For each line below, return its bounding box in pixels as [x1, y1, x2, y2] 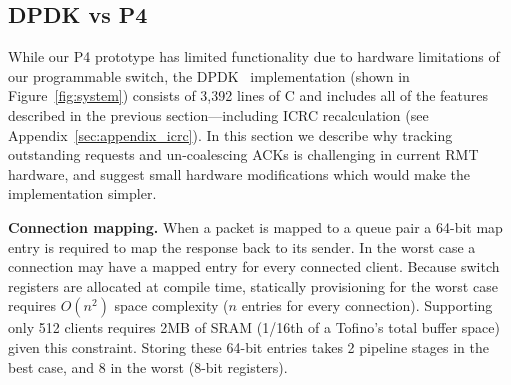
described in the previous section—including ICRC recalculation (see [8, 104, 429, 125]
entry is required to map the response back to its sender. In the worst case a [8, 236, 476, 257]
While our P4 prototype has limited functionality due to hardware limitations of [8, 46, 500, 67]
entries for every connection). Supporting [241, 295, 493, 316]
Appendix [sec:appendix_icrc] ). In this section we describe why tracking [8, 124, 453, 145]
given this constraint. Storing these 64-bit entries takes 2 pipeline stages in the [8, 336, 489, 357]
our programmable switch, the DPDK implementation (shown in [8, 65, 410, 86]
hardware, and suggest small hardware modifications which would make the [8, 163, 471, 184]
